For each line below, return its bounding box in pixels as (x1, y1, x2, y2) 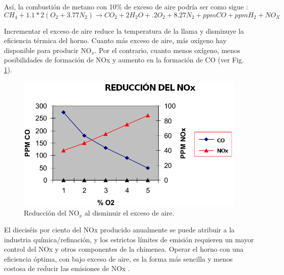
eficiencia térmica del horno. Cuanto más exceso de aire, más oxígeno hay (4, 35, 227, 46)
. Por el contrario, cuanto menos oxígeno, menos (94, 45, 240, 55)
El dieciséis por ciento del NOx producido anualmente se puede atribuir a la (4, 224, 235, 234)
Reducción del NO (24, 208, 79, 218)
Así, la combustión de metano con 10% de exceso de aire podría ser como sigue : (4, 1, 248, 11)
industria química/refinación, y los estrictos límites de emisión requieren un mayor (4, 234, 254, 244)
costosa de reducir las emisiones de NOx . (4, 263, 130, 274)
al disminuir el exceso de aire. (84, 208, 174, 218)
